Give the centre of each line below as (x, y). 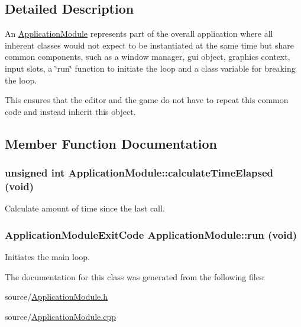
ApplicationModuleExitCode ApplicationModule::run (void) (151, 234)
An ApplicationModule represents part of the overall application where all (139, 33)
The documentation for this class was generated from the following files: (135, 276)
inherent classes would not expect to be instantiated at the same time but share (149, 45)
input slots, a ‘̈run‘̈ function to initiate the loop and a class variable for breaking (150, 68)
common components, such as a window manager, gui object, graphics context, (148, 57)
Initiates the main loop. (47, 257)
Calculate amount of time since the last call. (85, 208)
